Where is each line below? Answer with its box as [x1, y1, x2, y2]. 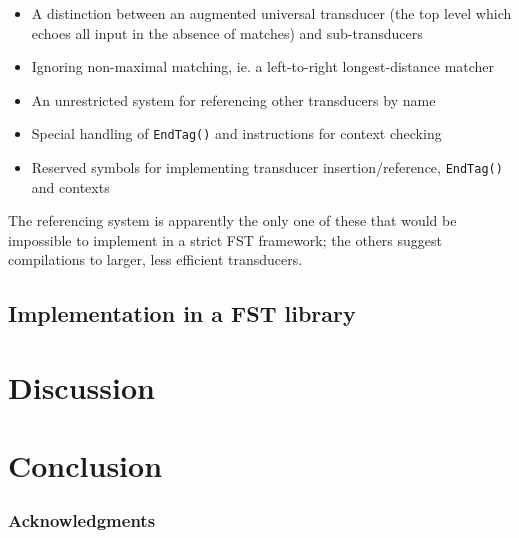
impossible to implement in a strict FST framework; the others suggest [8, 229, 442, 250]
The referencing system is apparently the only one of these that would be [8, 210, 457, 231]
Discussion [8, 367, 155, 408]
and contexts [31, 176, 110, 197]
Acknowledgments [8, 507, 156, 532]
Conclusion [8, 445, 163, 486]
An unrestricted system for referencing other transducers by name [31, 89, 436, 110]
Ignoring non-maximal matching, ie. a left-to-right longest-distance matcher [31, 56, 495, 77]
